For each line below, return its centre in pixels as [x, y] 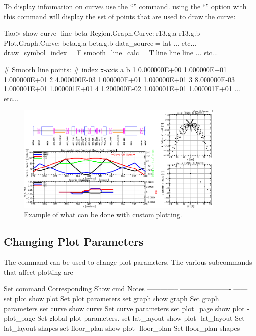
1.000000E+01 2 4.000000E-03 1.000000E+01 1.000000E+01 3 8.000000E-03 [120, 79]
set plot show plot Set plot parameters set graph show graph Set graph [112, 298]
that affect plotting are [39, 272]
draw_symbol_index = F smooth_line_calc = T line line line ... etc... [111, 52]
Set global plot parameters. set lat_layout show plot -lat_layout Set [141, 318]
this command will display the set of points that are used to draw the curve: [120, 16]
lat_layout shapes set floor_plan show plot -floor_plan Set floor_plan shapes [122, 327]
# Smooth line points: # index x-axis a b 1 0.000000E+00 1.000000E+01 [116, 69]
